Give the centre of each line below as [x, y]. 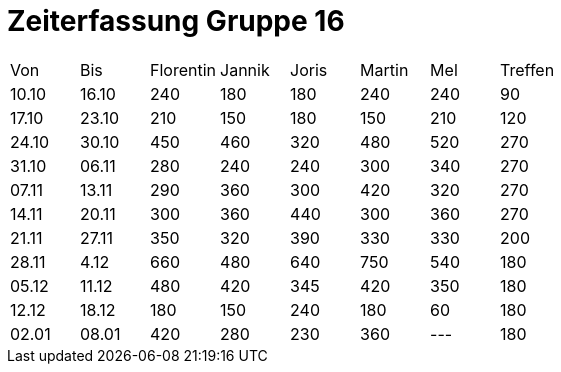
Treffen [527, 69]
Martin [384, 69]
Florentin [183, 69]
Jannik [245, 69]
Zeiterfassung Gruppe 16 [176, 21]
